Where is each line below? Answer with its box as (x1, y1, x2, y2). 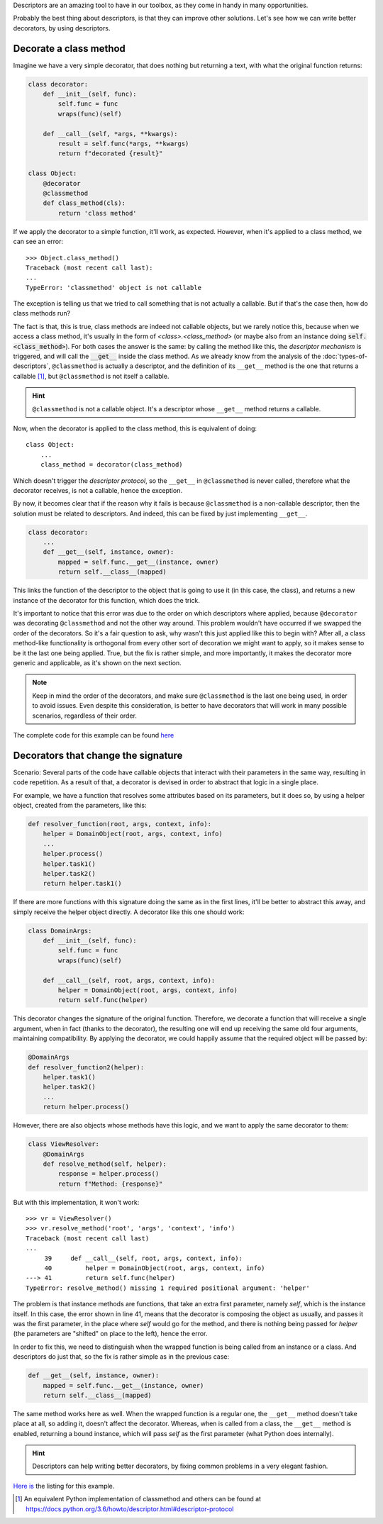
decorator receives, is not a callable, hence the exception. (13, 486, 182, 494)
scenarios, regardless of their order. (32, 711, 138, 720)
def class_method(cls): (43, 199, 126, 207)
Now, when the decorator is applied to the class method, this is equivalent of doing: (13, 424, 257, 433)
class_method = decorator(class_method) (40, 461, 184, 469)
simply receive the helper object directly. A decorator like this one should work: (13, 908, 245, 916)
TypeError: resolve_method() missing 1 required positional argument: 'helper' (26, 1284, 310, 1292)
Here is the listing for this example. (13, 1481, 115, 1490)
